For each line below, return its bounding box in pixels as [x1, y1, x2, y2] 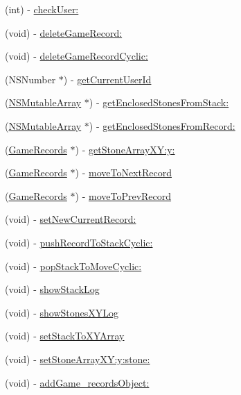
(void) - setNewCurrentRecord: [5, 212, 136, 226]
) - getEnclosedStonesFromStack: [89, 95, 229, 110]
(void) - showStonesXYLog [5, 305, 119, 319]
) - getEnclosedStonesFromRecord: [89, 118, 235, 133]
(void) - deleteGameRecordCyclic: [5, 49, 148, 63]
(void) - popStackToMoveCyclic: [5, 258, 142, 273]
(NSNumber [5, 72, 56, 86]
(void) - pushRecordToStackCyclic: [5, 235, 153, 249]
